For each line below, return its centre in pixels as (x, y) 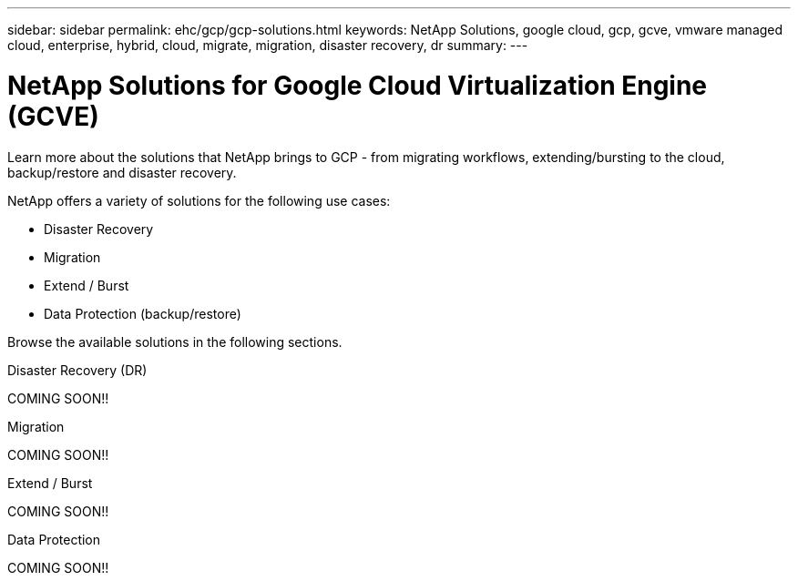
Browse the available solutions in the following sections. (175, 341)
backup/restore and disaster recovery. (122, 172)
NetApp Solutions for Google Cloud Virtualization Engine (358, 85)
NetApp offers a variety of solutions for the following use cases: (199, 200)
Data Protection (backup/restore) (143, 313)
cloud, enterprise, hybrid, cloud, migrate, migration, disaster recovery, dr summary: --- (268, 45)
